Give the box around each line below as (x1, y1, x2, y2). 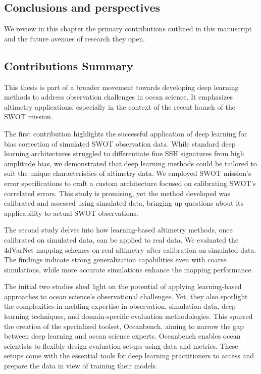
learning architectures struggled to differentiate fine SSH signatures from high (4, 148, 244, 159)
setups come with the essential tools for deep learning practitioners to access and (4, 350, 254, 361)
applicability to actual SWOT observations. (4, 207, 138, 218)
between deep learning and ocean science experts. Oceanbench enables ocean (4, 331, 241, 341)
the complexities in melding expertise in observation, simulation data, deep (4, 301, 236, 311)
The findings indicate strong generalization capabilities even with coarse (4, 254, 227, 265)
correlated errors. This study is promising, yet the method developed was (4, 188, 230, 198)
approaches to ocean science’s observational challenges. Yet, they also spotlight (4, 291, 248, 301)
